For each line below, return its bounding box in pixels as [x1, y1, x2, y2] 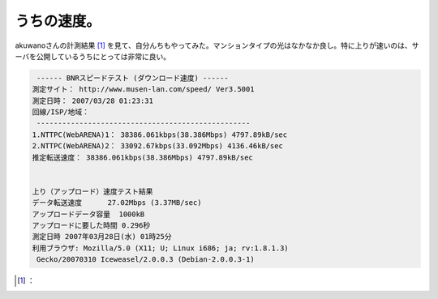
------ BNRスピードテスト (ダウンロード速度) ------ [36, 73, 229, 83]
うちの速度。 [15, 12, 101, 30]
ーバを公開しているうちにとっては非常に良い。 [15, 51, 171, 61]
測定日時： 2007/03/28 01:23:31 [32, 96, 154, 105]
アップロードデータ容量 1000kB [32, 209, 145, 219]
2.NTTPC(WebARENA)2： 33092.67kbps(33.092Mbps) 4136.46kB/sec [32, 142, 284, 151]
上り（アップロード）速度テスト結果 [32, 186, 153, 196]
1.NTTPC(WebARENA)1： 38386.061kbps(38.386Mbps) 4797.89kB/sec [32, 130, 288, 139]
